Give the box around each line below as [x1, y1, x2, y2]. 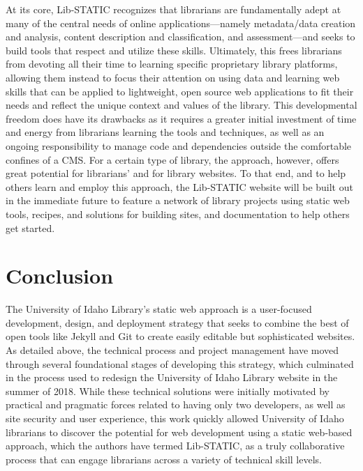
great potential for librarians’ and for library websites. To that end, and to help [6, 166, 346, 180]
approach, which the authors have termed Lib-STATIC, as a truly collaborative [6, 438, 345, 453]
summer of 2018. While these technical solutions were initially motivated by [6, 383, 329, 398]
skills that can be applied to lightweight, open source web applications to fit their [6, 84, 354, 98]
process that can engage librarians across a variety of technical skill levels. [6, 451, 322, 466]
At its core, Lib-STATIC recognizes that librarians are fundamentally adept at [6, 2, 341, 16]
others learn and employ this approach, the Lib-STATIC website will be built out [6, 179, 353, 194]
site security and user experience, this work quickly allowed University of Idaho [6, 410, 344, 425]
